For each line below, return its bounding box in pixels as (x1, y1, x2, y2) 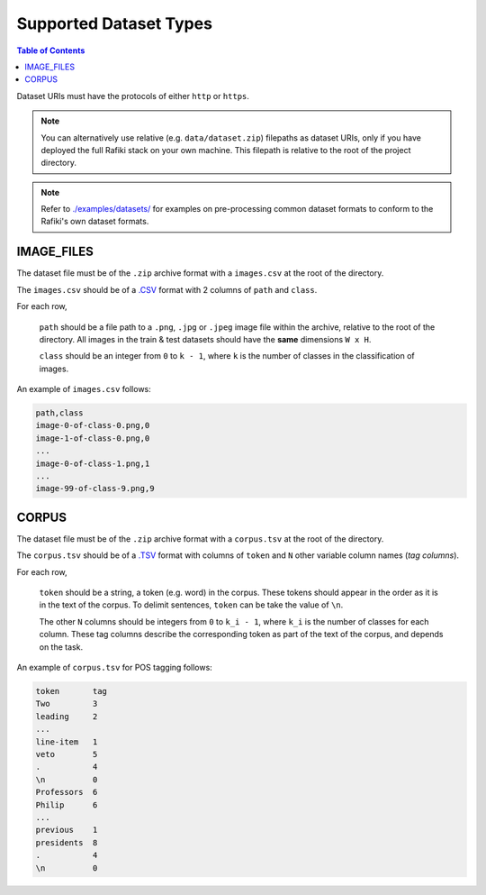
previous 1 (35, 825, 98, 836)
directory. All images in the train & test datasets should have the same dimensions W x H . (39, 333, 372, 344)
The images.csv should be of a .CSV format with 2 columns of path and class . (16, 284, 318, 295)
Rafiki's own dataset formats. (40, 216, 149, 227)
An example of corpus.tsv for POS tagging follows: (16, 662, 213, 673)
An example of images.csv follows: (16, 384, 152, 395)
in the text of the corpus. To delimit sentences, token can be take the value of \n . (39, 599, 344, 610)
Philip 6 (35, 799, 98, 810)
